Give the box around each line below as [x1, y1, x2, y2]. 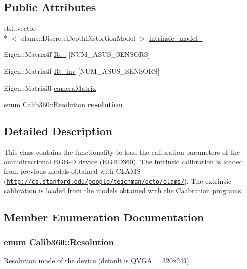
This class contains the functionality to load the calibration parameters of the [4, 146, 240, 157]
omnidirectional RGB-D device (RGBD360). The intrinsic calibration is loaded [4, 156, 243, 166]
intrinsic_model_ [149, 32, 203, 43]
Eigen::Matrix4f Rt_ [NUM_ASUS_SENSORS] [4, 49, 150, 59]
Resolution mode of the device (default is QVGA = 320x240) [4, 255, 189, 265]
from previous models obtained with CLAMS [4, 166, 141, 176]
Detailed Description [4, 123, 113, 139]
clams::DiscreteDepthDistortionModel [21, 32, 135, 43]
